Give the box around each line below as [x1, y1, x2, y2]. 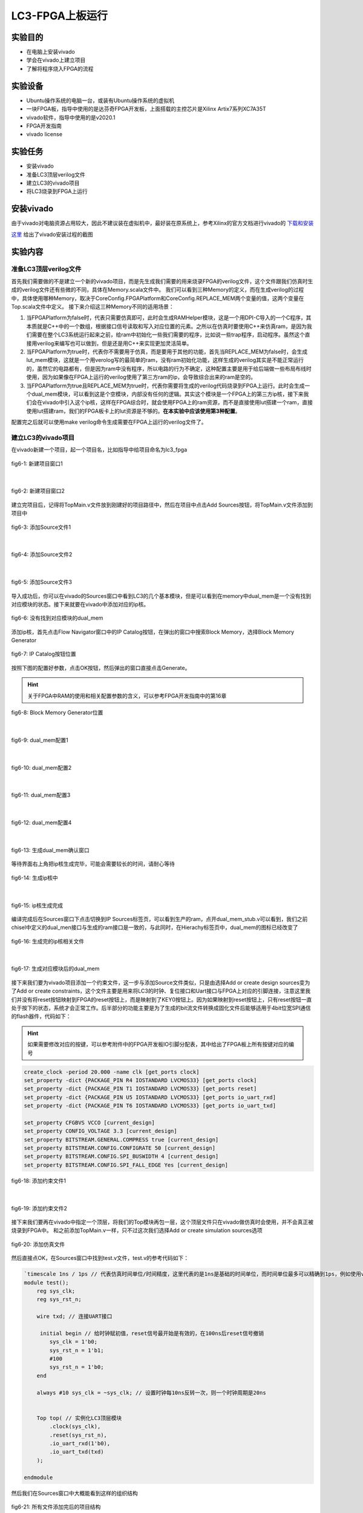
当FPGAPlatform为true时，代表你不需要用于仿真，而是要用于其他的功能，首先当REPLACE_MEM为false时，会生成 [26, 348, 308, 355]
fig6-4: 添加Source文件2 [11, 551, 73, 558]
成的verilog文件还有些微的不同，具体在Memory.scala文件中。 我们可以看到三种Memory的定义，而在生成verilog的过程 [11, 286, 304, 294]
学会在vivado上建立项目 [26, 56, 86, 64]
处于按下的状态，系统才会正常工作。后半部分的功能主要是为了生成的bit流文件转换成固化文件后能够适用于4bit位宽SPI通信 [11, 1005, 311, 1012]
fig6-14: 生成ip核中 [11, 874, 58, 881]
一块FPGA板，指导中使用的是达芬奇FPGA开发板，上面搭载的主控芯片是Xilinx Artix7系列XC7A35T [26, 105, 266, 113]
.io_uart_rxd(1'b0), [49, 1440, 111, 1446]
